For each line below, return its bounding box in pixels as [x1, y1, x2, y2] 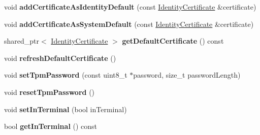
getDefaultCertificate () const [122, 36, 224, 46]
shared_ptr [4, 36, 40, 46]
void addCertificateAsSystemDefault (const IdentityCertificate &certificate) [4, 18, 254, 29]
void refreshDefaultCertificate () [4, 52, 116, 63]
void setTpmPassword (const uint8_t [4, 70, 127, 80]
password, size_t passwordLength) [133, 70, 241, 80]
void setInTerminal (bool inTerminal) [4, 104, 127, 114]
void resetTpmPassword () [4, 86, 95, 97]
